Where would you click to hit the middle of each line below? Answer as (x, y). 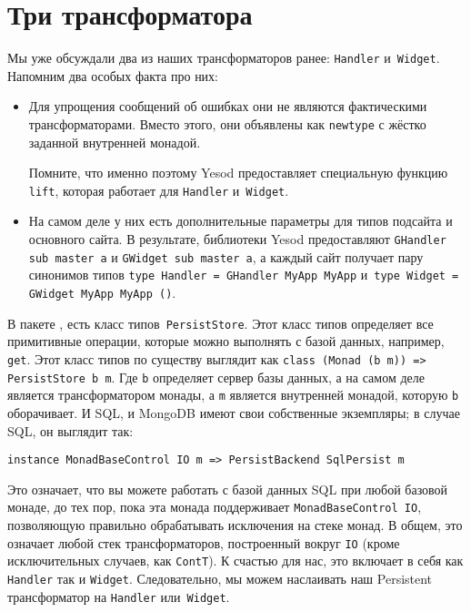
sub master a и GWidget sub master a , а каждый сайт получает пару (226, 256)
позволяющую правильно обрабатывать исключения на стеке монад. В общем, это (235, 525)
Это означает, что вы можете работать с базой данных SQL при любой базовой (228, 489)
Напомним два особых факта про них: (113, 75)
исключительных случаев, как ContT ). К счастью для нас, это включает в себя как (235, 561)
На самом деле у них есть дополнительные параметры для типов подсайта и (241, 221)
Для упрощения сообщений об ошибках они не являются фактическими (228, 106)
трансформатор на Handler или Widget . (119, 596)
